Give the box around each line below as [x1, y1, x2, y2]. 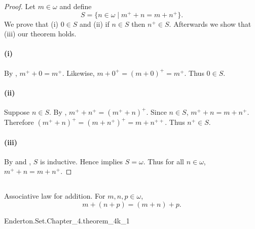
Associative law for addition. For [4, 191, 105, 201]
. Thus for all [143, 156, 184, 166]
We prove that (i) [4, 18, 58, 29]
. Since [146, 107, 167, 117]
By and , [4, 156, 31, 166]
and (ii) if [80, 18, 110, 29]
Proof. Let [4, 1, 35, 11]
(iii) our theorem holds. [4, 28, 77, 39]
